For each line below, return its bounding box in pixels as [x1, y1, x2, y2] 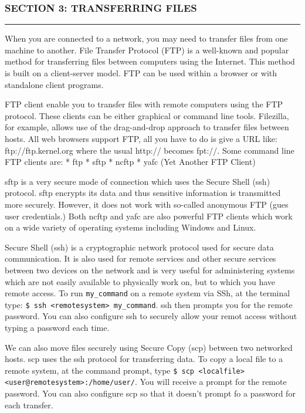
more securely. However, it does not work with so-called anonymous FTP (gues [5, 198, 289, 210]
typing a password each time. [5, 321, 110, 333]
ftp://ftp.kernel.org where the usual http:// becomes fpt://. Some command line [5, 144, 294, 156]
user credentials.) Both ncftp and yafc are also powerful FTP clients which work [5, 209, 293, 222]
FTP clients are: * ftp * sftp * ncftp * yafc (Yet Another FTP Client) [5, 155, 256, 168]
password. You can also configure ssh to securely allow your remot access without [5, 310, 297, 322]
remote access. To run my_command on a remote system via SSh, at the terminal [5, 287, 290, 299]
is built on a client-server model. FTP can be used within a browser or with [5, 67, 277, 79]
